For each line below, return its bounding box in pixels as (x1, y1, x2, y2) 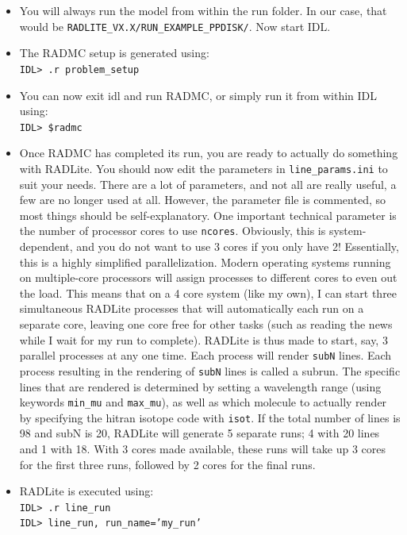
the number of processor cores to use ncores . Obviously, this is (19, 222, 326, 239)
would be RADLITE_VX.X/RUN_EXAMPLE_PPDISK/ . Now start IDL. (19, 17, 331, 34)
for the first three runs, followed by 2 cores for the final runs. (19, 456, 316, 472)
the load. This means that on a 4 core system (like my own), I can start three (19, 284, 397, 301)
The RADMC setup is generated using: (19, 44, 209, 61)
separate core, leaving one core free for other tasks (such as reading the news (19, 316, 393, 332)
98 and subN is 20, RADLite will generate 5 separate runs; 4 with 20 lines (19, 425, 380, 441)
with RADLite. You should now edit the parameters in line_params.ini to (19, 160, 388, 176)
